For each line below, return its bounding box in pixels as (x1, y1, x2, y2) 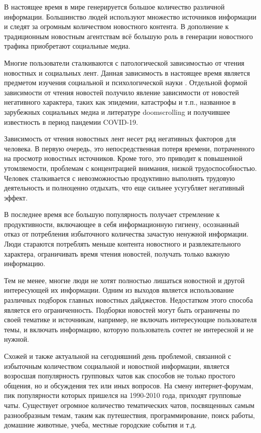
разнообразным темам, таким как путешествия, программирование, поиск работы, (4, 409, 255, 420)
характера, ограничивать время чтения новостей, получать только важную (4, 248, 230, 259)
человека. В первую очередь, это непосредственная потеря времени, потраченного (4, 143, 255, 153)
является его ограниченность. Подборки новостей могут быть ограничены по (4, 304, 240, 315)
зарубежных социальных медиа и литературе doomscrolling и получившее (4, 106, 230, 117)
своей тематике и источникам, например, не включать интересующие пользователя (4, 314, 257, 325)
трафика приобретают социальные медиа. (4, 41, 130, 51)
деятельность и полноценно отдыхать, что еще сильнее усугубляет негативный (4, 182, 244, 193)
